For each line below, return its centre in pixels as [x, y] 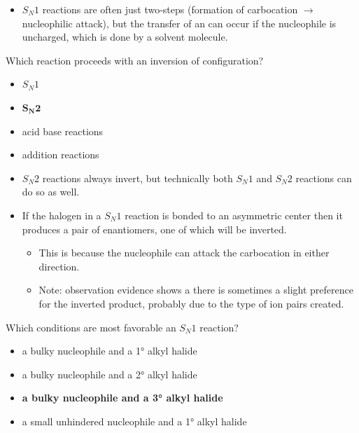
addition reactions [61, 154]
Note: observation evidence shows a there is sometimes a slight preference [196, 290]
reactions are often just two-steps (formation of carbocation [170, 9]
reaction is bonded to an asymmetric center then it [234, 215]
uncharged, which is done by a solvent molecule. [125, 37]
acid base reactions [63, 131]
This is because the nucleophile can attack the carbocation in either [184, 253]
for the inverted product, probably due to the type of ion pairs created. [191, 303]
